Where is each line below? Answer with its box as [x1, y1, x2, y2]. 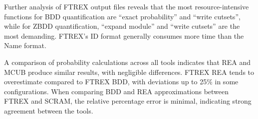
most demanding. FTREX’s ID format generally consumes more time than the [4, 30, 244, 41]
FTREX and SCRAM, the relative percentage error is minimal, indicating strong [4, 96, 252, 106]
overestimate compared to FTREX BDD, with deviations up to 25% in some [4, 76, 239, 87]
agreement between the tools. [4, 105, 93, 116]
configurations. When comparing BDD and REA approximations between [4, 86, 229, 96]
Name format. [4, 40, 46, 51]
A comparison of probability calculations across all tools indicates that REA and [4, 57, 251, 67]
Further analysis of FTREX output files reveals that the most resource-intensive [4, 1, 249, 11]
